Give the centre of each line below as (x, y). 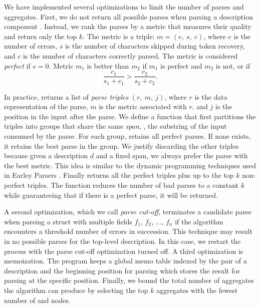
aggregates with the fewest (197, 290)
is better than (108, 65)
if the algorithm (199, 221)
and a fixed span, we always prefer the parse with (172, 156)
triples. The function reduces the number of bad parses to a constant (133, 185)
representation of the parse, (46, 106)
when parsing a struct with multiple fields (68, 221)
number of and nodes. (37, 300)
